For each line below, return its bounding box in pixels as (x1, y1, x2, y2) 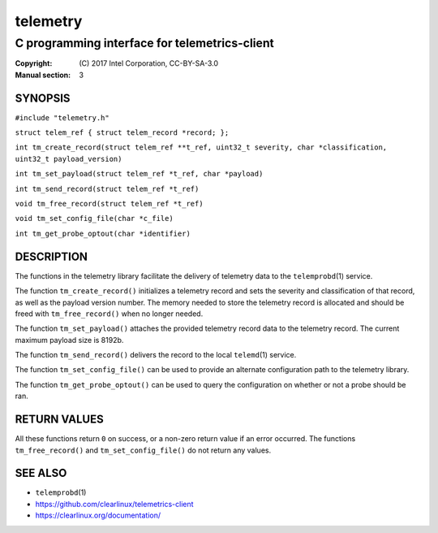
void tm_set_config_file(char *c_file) (15, 214, 174, 223)
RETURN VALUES (15, 413, 105, 427)
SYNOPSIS (15, 91, 71, 105)
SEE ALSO (15, 466, 67, 480)
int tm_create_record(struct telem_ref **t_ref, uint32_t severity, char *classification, (15, 143, 388, 152)
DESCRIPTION (15, 249, 88, 263)
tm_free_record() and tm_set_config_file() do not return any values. (15, 445, 272, 455)
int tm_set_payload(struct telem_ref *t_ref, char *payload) (15, 169, 264, 179)
